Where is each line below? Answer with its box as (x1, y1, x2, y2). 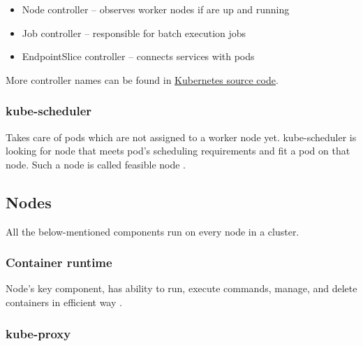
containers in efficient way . (6, 294, 122, 309)
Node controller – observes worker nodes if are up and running (22, 2, 290, 16)
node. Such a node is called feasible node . (6, 157, 186, 171)
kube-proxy (6, 324, 71, 342)
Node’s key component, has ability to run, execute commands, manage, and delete (6, 281, 357, 296)
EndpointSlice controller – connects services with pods (22, 49, 255, 64)
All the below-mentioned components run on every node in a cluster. (6, 224, 299, 238)
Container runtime (6, 254, 112, 271)
